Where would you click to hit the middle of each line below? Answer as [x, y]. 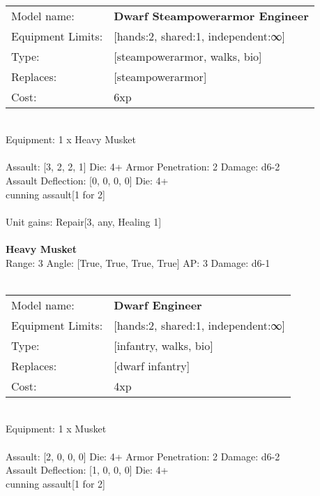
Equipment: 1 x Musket [56, 429]
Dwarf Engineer [158, 305]
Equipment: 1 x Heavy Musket [71, 139]
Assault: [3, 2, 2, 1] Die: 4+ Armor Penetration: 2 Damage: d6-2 [143, 167]
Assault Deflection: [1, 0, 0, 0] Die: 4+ [87, 470]
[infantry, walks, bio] [163, 345]
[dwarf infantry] [152, 365]
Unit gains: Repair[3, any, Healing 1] [84, 221]
